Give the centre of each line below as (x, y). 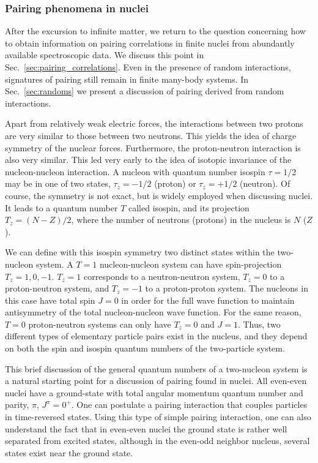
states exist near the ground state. (69, 452)
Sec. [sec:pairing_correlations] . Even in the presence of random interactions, (148, 67)
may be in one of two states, (58, 183)
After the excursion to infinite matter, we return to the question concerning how (155, 31)
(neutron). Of (265, 183)
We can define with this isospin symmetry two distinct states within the (140, 252)
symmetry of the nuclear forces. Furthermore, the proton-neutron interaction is (153, 147)
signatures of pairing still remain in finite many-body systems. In (127, 79)
